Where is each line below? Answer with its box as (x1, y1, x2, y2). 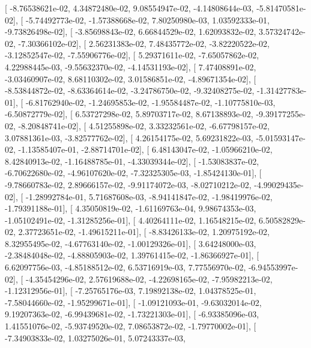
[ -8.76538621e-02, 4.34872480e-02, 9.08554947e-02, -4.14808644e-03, (5, 2, 254, 14)
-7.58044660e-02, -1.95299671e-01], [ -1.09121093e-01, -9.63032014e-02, (5, 296, 262, 308)
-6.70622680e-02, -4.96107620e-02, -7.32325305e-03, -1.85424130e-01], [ (5, 166, 262, 179)
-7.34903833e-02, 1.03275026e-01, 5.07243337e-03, (5, 331, 186, 344)
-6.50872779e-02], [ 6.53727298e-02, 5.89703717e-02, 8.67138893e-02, (5, 108, 253, 120)
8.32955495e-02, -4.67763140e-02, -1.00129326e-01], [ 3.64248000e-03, (5, 237, 256, 249)
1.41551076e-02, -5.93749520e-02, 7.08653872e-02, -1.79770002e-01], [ (5, 320, 256, 332)
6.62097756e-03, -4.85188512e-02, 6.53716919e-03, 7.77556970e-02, (5, 261, 246, 273)
